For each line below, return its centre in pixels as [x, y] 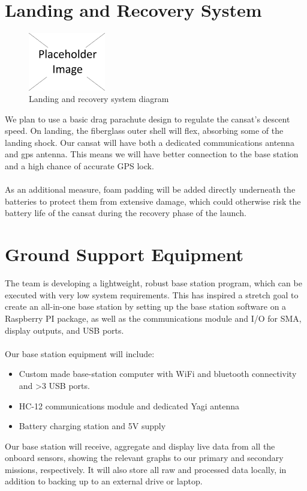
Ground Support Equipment [124, 254]
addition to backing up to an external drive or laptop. [104, 481]
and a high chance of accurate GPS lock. [79, 166]
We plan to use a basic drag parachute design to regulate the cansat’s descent [148, 119]
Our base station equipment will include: [80, 353]
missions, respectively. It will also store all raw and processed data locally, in [146, 469]
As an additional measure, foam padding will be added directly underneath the [150, 189]
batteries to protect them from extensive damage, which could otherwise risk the [153, 201]
